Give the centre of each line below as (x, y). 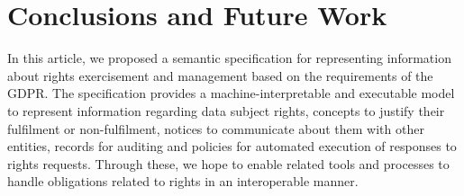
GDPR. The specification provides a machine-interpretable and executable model (231, 93)
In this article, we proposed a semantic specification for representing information (229, 58)
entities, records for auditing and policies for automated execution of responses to (232, 146)
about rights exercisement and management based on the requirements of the (220, 75)
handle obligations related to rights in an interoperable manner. (183, 181)
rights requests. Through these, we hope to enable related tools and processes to (228, 163)
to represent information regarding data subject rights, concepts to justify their (226, 110)
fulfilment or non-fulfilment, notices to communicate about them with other (216, 128)
